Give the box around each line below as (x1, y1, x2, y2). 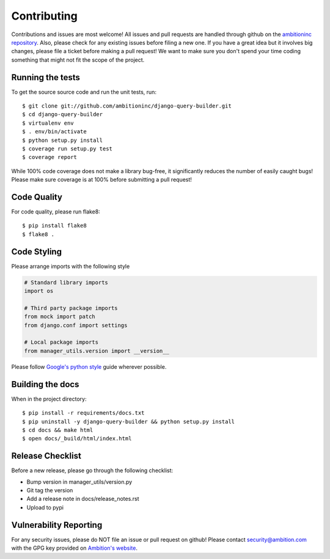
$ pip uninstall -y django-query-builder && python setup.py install (22, 418, 235, 425)
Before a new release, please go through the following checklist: (11, 467, 174, 474)
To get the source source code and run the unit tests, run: (11, 88, 157, 95)
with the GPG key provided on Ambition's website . (11, 544, 137, 552)
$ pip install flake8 (22, 222, 87, 229)
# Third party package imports (24, 305, 119, 311)
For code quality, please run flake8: (11, 208, 100, 215)
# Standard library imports (24, 279, 108, 286)
